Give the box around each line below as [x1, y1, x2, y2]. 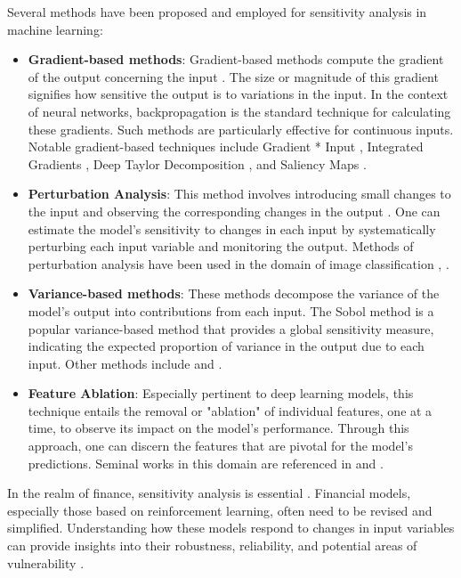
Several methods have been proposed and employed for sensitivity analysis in [7, 3, 427, 20]
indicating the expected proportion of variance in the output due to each [28, 337, 425, 355]
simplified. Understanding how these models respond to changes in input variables [7, 518, 455, 537]
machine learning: [7, 20, 103, 38]
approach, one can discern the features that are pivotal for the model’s [28, 436, 413, 455]
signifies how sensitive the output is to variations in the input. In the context [28, 85, 449, 103]
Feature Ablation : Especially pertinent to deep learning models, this [28, 384, 414, 403]
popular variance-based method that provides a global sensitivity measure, [28, 319, 434, 338]
